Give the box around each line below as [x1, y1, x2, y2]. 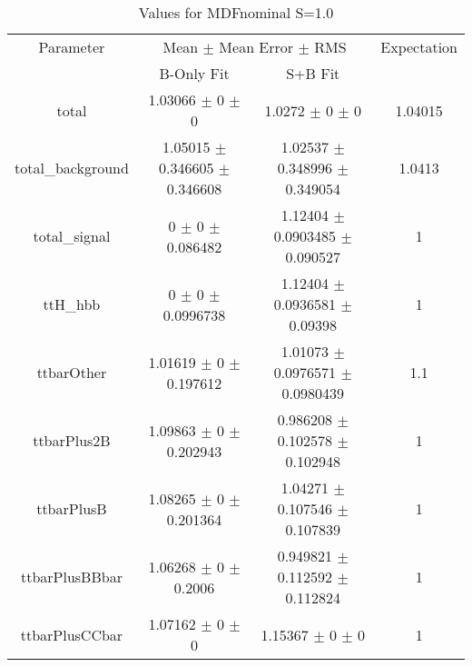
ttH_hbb [43, 294, 101, 314]
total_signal [33, 225, 111, 246]
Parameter [38, 36, 105, 57]
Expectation [380, 36, 457, 57]
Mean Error [219, 36, 294, 57]
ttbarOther [36, 362, 107, 383]
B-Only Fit [159, 63, 230, 84]
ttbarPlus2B [33, 430, 111, 451]
